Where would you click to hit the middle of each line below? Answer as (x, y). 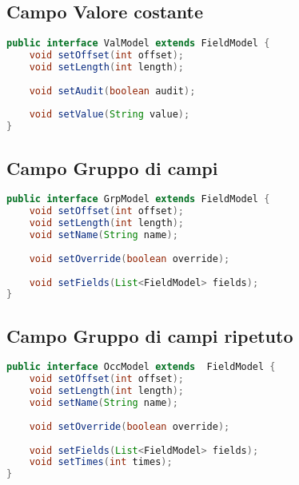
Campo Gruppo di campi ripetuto (150, 335)
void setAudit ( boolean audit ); (112, 91)
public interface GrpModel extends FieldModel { (138, 199)
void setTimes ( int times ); (101, 462)
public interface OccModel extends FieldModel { (141, 367)
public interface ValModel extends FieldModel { (138, 44)
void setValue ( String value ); (110, 115)
